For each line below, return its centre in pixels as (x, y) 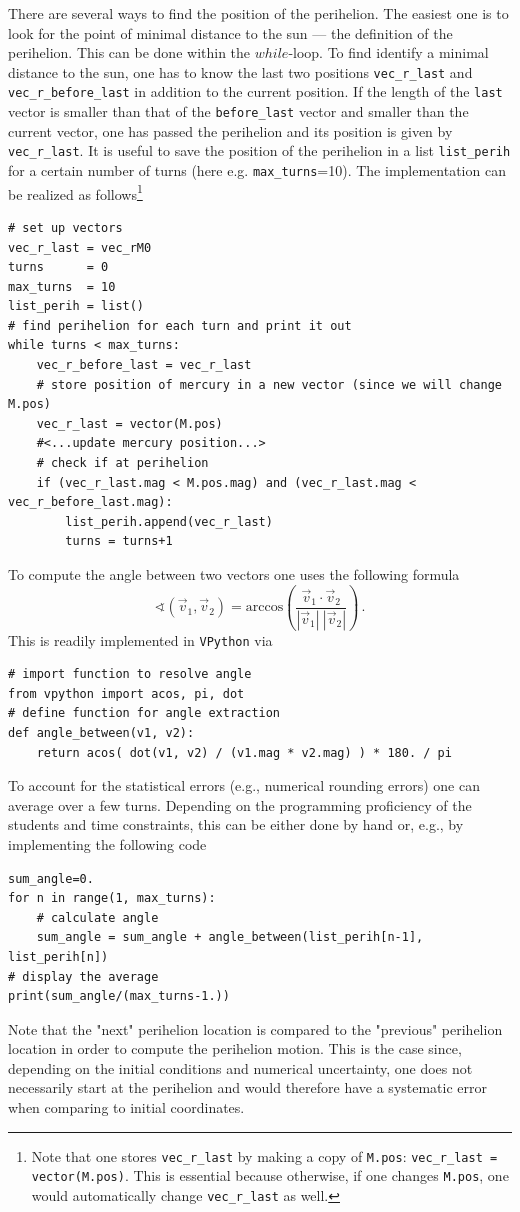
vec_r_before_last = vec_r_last (144, 365)
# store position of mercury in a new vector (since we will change (269, 384)
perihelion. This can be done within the (129, 52)
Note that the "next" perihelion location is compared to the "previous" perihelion (255, 1028)
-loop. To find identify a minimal (388, 52)
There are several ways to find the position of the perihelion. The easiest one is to (258, 13)
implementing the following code (107, 843)
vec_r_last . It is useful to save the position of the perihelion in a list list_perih (259, 150)
